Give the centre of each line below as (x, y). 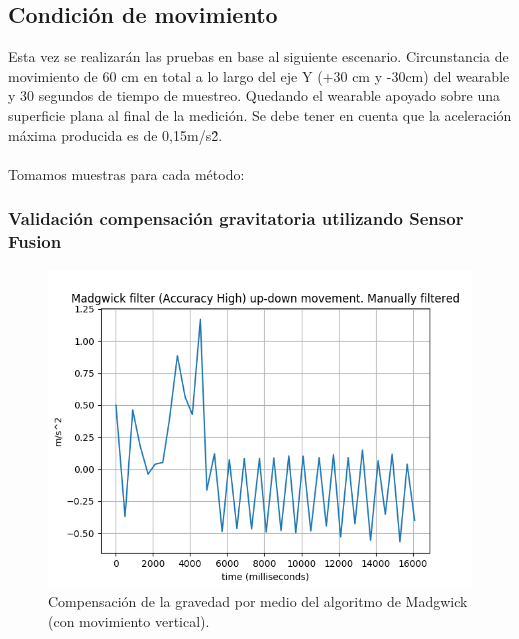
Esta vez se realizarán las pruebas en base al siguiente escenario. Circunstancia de (258, 56)
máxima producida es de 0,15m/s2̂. (115, 134)
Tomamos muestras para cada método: (126, 173)
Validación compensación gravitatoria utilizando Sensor (236, 218)
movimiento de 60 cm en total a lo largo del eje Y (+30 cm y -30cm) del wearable (259, 75)
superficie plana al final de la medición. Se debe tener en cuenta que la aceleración (260, 114)
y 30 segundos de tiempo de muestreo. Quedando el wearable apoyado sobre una (254, 95)
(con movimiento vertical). (129, 620)
